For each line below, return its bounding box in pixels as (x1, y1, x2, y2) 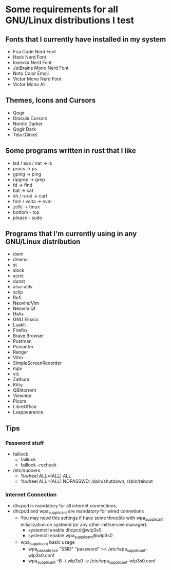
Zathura (12, 376, 30, 383)
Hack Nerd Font (12, 54, 46, 60)
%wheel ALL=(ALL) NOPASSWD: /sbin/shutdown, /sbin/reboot (20, 478, 153, 484)
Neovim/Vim (12, 300, 40, 306)
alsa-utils (12, 284, 32, 290)
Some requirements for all (5, 4, 119, 15)
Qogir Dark (12, 126, 36, 132)
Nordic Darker (12, 121, 43, 127)
